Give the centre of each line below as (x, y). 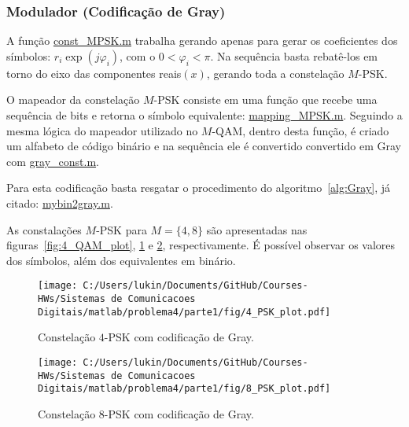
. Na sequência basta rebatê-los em (294, 55)
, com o (138, 55)
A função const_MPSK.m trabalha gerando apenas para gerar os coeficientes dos (202, 40)
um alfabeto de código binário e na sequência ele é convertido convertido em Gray (204, 146)
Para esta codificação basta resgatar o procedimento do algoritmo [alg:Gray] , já (199, 188)
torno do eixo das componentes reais (94, 73)
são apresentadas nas (257, 229)
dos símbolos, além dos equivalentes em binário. (121, 260)
